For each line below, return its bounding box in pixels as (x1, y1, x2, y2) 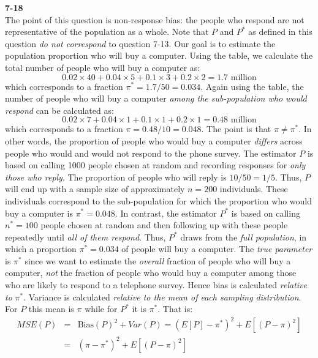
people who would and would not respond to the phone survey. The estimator (5, 146, 297, 159)
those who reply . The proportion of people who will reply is (5, 170, 227, 183)
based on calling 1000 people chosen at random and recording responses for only (5, 158, 306, 171)
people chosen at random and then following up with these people (40, 218, 288, 231)
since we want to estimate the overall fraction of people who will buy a (25, 254, 291, 267)
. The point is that (201, 122, 271, 135)
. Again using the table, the (200, 80, 304, 92)
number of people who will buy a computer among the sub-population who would (5, 92, 307, 105)
